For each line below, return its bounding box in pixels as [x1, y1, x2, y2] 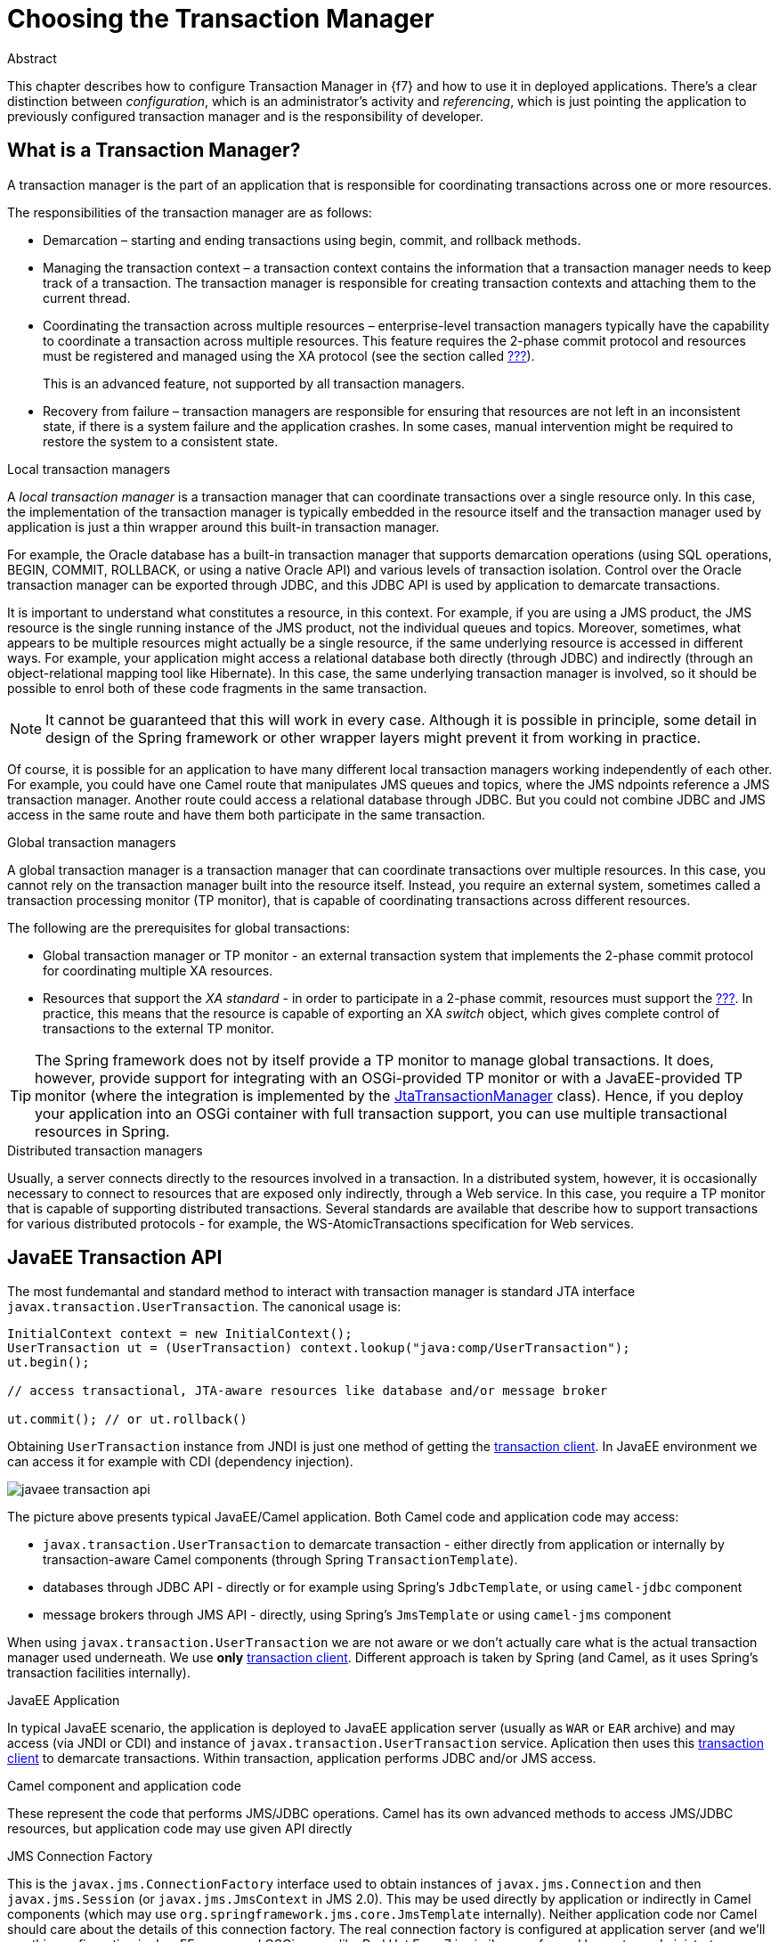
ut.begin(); [7, 1355, 90, 1370]
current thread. [43, 290, 131, 306]
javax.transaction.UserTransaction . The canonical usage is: [7, 1299, 402, 1315]
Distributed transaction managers [7, 1142, 203, 1158]
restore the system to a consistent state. [43, 433, 279, 449]
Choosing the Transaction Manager [7, 4, 434, 34]
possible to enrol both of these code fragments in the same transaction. [7, 680, 427, 696]
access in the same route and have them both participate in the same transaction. [7, 806, 486, 822]
